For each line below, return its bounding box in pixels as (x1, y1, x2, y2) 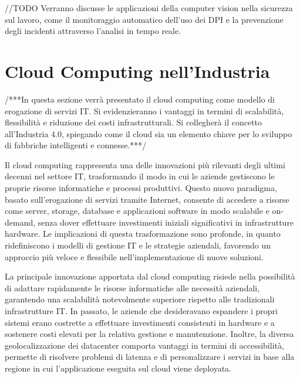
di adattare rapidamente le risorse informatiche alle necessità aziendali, (5, 281, 260, 294)
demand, (5, 216, 36, 228)
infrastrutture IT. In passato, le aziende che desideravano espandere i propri (5, 305, 278, 316)
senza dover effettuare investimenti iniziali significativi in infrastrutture (38, 216, 294, 228)
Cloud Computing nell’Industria (5, 59, 270, 83)
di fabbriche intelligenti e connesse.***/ (5, 139, 147, 151)
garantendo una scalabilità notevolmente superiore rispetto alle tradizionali (5, 293, 275, 305)
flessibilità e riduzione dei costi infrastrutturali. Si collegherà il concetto (5, 116, 262, 128)
